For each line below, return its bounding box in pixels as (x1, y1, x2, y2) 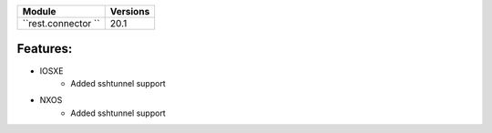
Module (22, 5, 56, 17)
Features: (16, 41, 73, 56)
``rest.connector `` (22, 17, 100, 29)
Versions (109, 5, 150, 17)
